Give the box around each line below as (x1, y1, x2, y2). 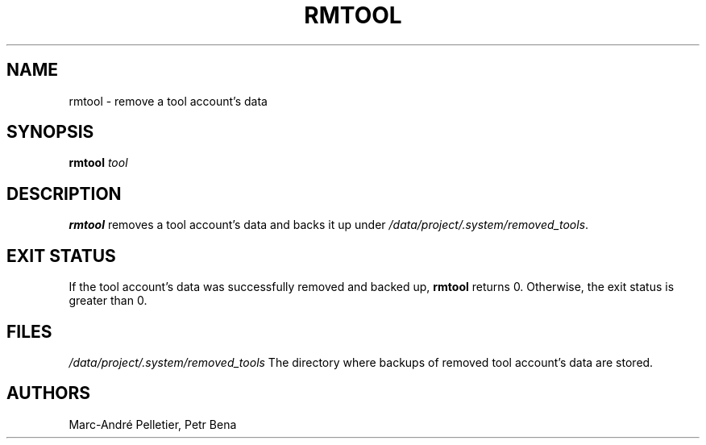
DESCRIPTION (6, 183, 122, 204)
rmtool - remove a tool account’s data (69, 94, 268, 108)
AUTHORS (6, 383, 91, 404)
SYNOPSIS (6, 122, 94, 143)
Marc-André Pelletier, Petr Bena (69, 417, 237, 431)
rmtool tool (69, 156, 128, 170)
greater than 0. (69, 293, 147, 308)
